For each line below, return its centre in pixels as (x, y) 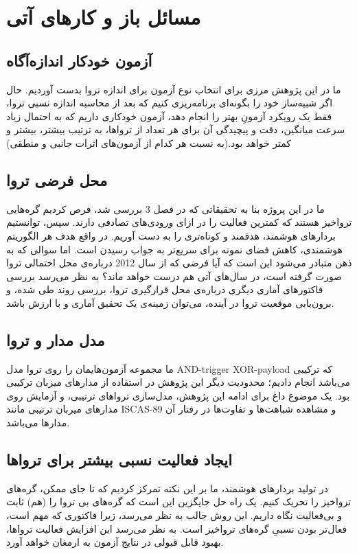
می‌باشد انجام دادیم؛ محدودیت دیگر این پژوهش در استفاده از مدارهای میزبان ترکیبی (178, 382)
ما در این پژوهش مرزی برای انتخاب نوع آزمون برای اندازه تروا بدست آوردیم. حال (174, 89)
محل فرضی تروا (57, 180)
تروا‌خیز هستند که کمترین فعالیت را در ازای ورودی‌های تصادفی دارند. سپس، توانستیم (179, 222)
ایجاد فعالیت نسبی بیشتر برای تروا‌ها (119, 460)
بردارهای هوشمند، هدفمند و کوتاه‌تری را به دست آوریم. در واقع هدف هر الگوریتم (171, 235)
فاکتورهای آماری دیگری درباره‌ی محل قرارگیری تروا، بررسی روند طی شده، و (165, 289)
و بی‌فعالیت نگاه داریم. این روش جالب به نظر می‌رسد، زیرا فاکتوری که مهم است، (174, 515)
